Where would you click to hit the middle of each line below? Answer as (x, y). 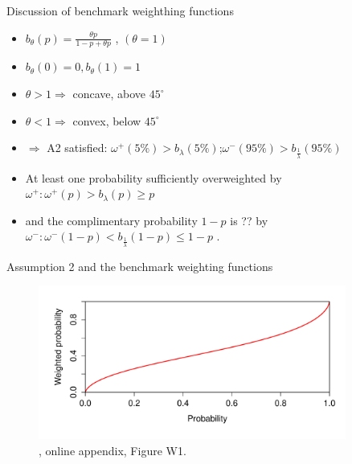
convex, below (107, 120)
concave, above (109, 94)
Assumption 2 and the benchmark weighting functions (140, 266)
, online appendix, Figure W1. (113, 450)
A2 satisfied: (77, 148)
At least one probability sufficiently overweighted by (153, 177)
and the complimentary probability (111, 220)
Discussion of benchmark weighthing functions (120, 10)
